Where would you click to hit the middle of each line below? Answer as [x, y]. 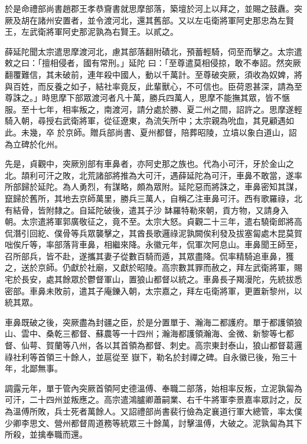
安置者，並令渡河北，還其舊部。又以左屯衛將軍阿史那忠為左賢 [174, 20]
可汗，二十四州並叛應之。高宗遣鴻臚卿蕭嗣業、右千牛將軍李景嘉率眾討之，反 [153, 399]
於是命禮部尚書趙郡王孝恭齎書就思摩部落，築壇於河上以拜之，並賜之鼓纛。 [149, 8]
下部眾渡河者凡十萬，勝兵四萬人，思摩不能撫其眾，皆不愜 [178, 98]
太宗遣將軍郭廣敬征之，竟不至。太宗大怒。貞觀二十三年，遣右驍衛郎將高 [161, 221]
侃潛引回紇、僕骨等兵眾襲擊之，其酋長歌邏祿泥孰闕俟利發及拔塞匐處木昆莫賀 [153, 233]
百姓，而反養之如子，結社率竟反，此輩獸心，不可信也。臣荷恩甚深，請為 [153, 86]
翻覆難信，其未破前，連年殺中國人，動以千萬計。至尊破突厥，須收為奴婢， [149, 74]
